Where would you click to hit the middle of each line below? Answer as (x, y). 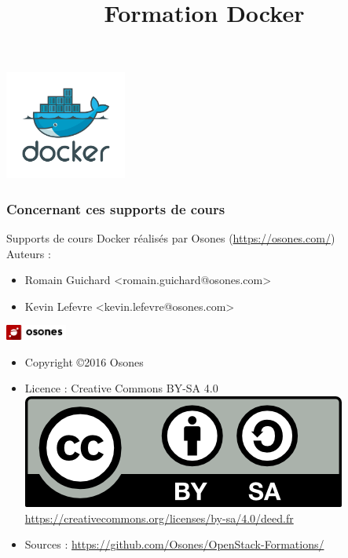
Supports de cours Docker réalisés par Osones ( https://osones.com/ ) (171, 237)
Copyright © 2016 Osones (84, 361)
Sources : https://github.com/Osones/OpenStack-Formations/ (174, 544)
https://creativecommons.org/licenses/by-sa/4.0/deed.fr (159, 518)
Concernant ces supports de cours (116, 208)
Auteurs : (29, 253)
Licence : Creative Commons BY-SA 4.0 (121, 388)
